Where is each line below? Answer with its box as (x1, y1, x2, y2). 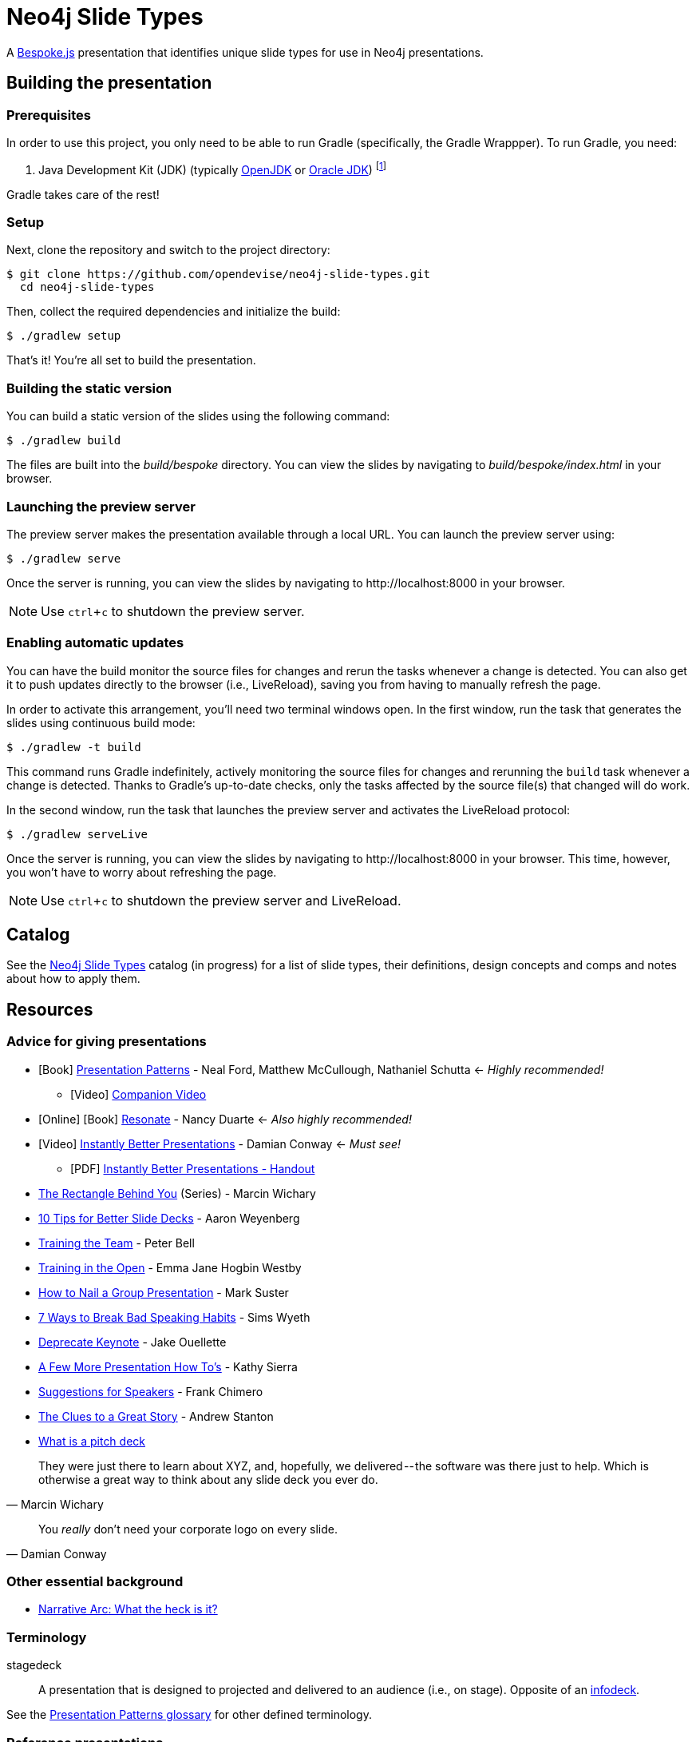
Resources (6, 999, 93, 1020)
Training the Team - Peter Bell (38, 1235, 195, 1250)
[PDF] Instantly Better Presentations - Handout (70, 1161, 315, 1175)
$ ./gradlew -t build (6, 740, 141, 754)
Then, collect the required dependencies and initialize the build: (6, 304, 341, 319)
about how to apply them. (6, 972, 140, 986)
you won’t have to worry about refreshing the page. (6, 865, 277, 879)
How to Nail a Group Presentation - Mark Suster (38, 1285, 289, 1299)
